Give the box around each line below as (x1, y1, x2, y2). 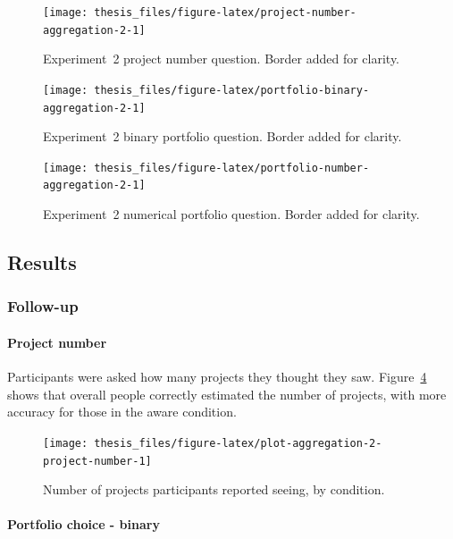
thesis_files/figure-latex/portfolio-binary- (94, 83, 370, 97)
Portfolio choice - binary (7, 515, 160, 534)
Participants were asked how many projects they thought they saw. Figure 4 (7, 367, 427, 386)
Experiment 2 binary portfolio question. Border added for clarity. (43, 127, 402, 146)
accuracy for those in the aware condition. (7, 402, 237, 421)
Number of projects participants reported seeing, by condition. (43, 480, 385, 499)
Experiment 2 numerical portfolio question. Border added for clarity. (43, 205, 420, 223)
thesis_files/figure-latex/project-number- (94, 6, 357, 19)
